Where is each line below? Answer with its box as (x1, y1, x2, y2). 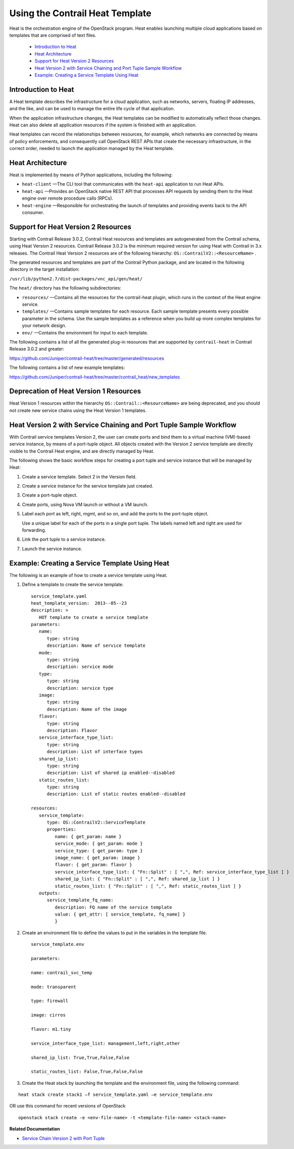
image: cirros (31, 1012, 66, 1018)
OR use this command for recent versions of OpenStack (9, 1103, 126, 1109)
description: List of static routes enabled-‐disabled (46, 791, 185, 797)
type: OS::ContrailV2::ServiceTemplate (46, 820, 146, 826)
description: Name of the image (46, 706, 127, 712)
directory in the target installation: (9, 266, 80, 272)
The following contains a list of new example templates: (9, 364, 125, 371)
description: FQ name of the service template (55, 904, 172, 910)
